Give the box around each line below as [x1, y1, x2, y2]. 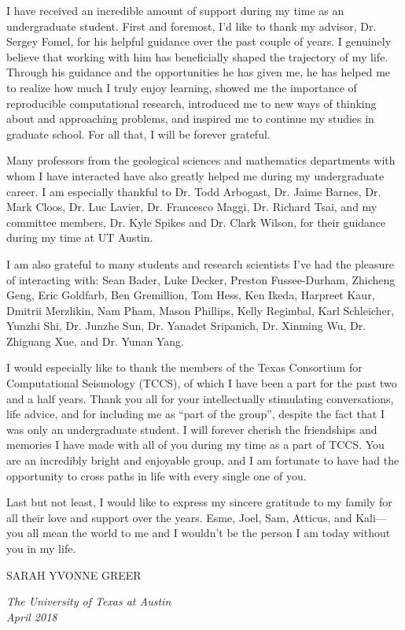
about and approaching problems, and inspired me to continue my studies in [6, 110, 374, 127]
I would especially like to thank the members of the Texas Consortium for [6, 359, 363, 376]
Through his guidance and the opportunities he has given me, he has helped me [6, 64, 391, 80]
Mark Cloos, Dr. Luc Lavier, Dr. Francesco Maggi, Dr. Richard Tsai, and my [6, 198, 377, 215]
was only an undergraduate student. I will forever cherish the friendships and [6, 421, 377, 437]
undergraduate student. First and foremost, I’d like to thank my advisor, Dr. [6, 17, 377, 34]
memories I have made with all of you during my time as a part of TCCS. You [6, 436, 385, 453]
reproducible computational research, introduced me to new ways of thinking [6, 94, 377, 111]
